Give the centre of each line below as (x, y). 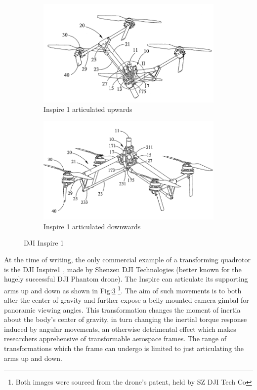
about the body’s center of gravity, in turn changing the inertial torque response (126, 319)
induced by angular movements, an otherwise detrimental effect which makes (120, 329)
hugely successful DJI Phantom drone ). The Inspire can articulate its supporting (126, 279)
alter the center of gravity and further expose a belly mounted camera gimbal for (127, 300)
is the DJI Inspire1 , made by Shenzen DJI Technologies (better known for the (123, 269)
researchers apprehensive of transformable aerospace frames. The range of (115, 338)
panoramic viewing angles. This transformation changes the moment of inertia (122, 309)
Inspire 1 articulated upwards (88, 109)
